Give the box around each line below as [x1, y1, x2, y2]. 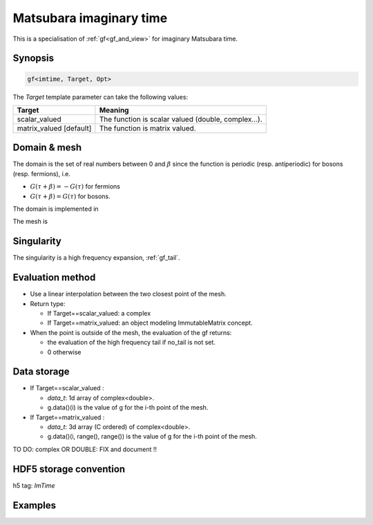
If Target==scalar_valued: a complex [47, 309, 151, 317]
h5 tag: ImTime [12, 481, 55, 490]
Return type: [30, 299, 66, 307]
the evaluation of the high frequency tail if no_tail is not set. [47, 338, 216, 347]
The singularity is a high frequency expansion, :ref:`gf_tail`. [12, 254, 180, 262]
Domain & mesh [12, 142, 82, 153]
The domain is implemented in [12, 204, 99, 213]
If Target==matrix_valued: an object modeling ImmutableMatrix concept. [47, 318, 253, 327]
